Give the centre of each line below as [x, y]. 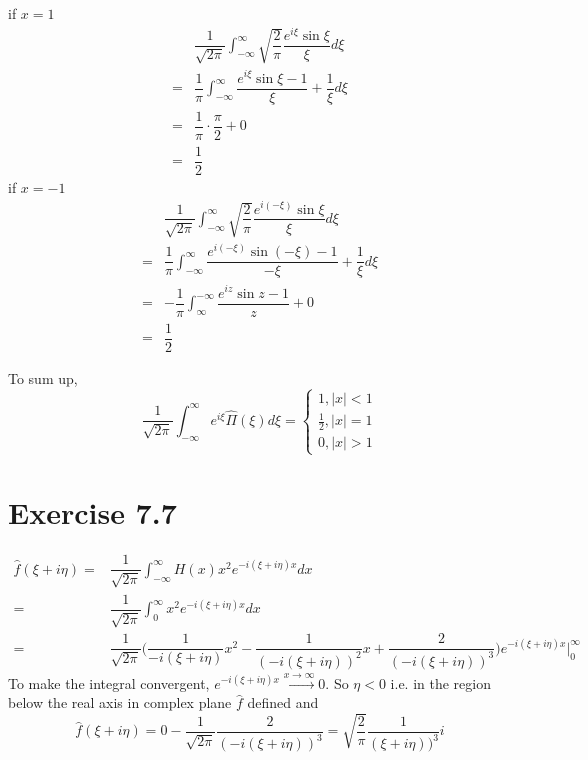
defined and [283, 702]
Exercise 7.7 [92, 512]
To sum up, [43, 377]
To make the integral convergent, [109, 682]
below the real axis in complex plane [120, 702]
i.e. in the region [440, 682]
